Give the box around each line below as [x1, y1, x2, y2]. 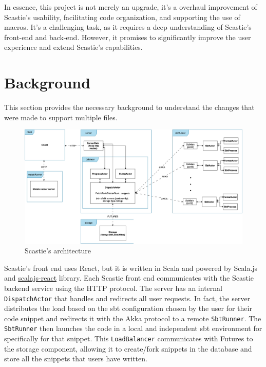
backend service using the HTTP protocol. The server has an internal [4, 282, 222, 293]
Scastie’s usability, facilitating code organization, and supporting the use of [4, 11, 240, 22]
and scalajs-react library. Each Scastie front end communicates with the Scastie [4, 272, 254, 283]
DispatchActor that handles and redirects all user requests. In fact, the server [4, 292, 251, 303]
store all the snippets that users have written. [4, 353, 147, 364]
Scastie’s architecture [25, 245, 91, 256]
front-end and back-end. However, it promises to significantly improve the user [4, 31, 251, 42]
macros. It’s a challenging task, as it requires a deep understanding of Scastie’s [4, 22, 252, 32]
